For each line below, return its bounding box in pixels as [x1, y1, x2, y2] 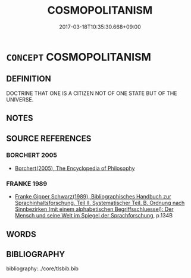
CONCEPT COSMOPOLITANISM [6, 50, 152, 64]
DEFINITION [6, 74, 52, 84]
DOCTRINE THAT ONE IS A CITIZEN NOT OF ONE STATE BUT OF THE [6, 90, 177, 97]
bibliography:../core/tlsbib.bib [6, 265, 79, 272]
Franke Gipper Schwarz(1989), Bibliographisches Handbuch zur [14, 193, 171, 200]
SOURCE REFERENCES [6, 133, 92, 143]
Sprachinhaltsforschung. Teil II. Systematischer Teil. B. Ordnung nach [14, 200, 185, 207]
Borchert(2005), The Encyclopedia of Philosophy [14, 165, 135, 172]
